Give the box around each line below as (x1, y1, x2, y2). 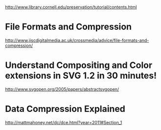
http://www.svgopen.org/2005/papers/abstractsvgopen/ (5, 86, 119, 92)
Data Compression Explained (5, 104, 126, 114)
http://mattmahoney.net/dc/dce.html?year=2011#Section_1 (5, 119, 122, 125)
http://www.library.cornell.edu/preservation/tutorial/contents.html (5, 4, 137, 10)
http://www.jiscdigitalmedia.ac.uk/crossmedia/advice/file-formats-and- (5, 37, 149, 43)
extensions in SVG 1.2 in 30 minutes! (5, 70, 157, 81)
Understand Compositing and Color (5, 60, 153, 71)
